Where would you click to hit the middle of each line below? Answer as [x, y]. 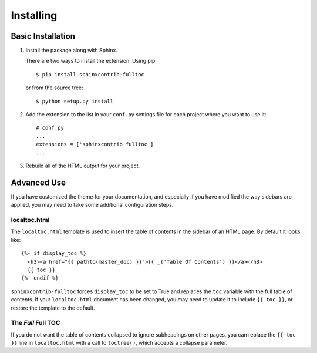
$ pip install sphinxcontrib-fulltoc [90, 74]
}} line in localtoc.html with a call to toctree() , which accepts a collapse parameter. [119, 343]
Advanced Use [38, 182]
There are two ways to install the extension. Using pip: [91, 61]
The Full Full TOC [36, 323]
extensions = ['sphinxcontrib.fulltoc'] [95, 144]
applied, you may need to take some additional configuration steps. [92, 205]
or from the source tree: [54, 88]
